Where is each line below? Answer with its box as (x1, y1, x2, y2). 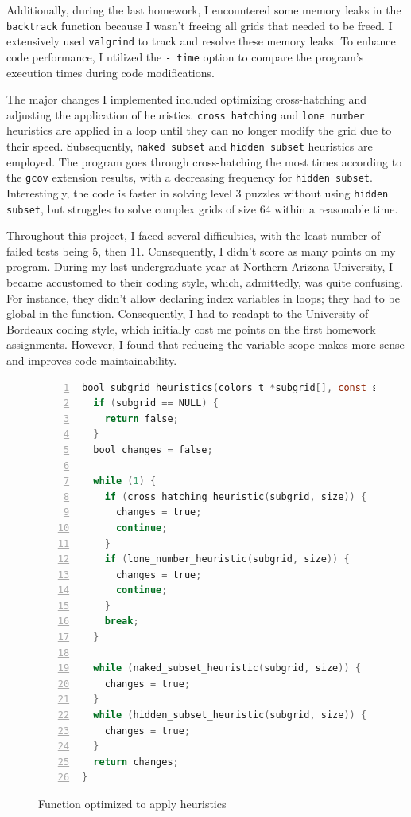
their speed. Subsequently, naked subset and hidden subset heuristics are (6, 138, 373, 154)
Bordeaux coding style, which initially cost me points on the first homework (6, 320, 376, 337)
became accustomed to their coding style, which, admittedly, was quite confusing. (6, 274, 403, 290)
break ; (104, 616, 139, 627)
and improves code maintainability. (6, 351, 177, 368)
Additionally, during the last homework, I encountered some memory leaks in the (6, 2, 401, 18)
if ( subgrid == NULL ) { (93, 397, 219, 409)
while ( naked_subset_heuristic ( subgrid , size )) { (93, 663, 361, 674)
